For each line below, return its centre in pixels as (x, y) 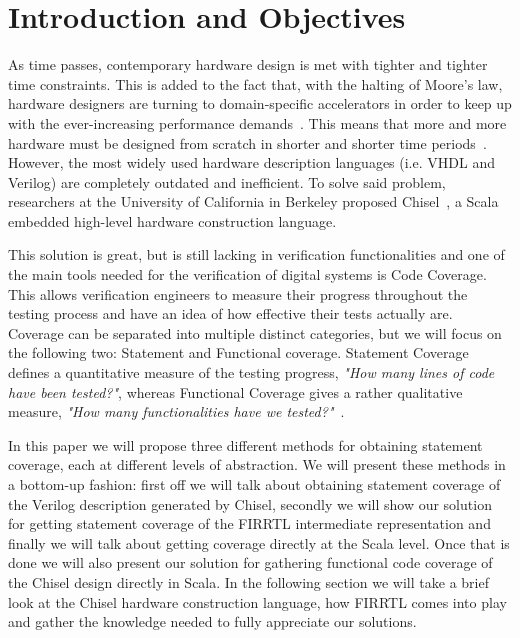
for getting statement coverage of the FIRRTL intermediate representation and (249, 523)
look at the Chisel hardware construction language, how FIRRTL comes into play (257, 601)
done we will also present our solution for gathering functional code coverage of (250, 562)
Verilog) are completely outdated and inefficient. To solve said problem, (227, 181)
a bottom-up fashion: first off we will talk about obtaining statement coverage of (254, 484)
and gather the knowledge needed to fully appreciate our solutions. (212, 621)
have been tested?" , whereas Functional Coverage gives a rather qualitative (235, 391)
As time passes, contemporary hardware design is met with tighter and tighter (248, 64)
